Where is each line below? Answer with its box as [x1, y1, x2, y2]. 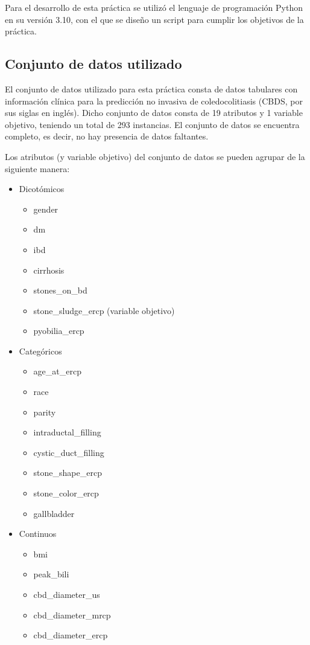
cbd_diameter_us [33, 588, 100, 601]
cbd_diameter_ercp [33, 629, 108, 641]
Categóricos [19, 344, 62, 357]
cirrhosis [33, 263, 65, 276]
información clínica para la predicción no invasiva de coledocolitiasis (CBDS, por [5, 94, 303, 107]
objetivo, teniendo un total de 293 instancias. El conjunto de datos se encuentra [5, 118, 300, 130]
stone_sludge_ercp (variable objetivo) [33, 304, 175, 316]
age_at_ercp [33, 365, 81, 377]
